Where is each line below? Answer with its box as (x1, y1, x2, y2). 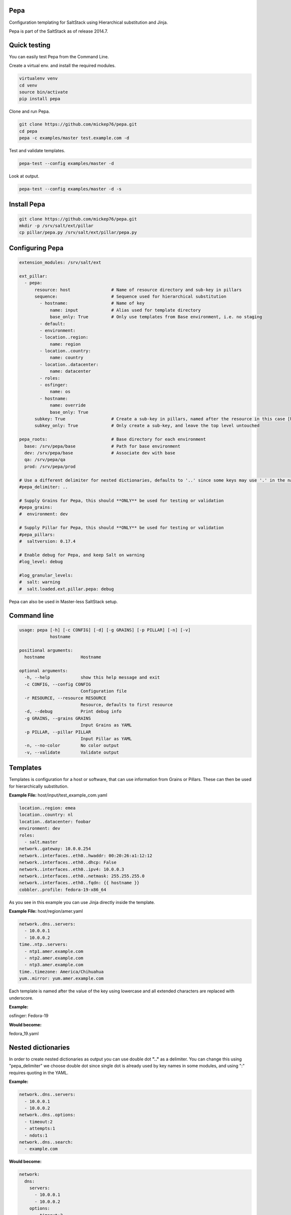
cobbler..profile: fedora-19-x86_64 (19, 887, 107, 892)
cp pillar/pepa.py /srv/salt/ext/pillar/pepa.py (19, 230, 137, 235)
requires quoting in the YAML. (9, 1070, 69, 1076)
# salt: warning (19, 579, 61, 585)
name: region (49, 341, 81, 347)
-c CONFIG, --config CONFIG (24, 681, 91, 687)
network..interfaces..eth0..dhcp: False (19, 860, 116, 865)
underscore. (9, 995, 33, 1001)
